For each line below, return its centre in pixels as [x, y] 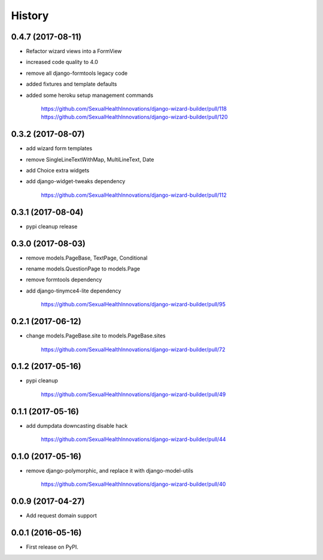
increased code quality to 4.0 [62, 62]
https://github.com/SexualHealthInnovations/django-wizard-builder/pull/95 [133, 305]
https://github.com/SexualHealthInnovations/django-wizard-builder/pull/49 [133, 394]
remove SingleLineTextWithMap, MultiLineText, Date [90, 159]
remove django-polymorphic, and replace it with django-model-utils [110, 471]
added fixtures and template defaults [71, 84]
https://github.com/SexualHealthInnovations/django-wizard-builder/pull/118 [134, 109]
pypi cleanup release [52, 226]
